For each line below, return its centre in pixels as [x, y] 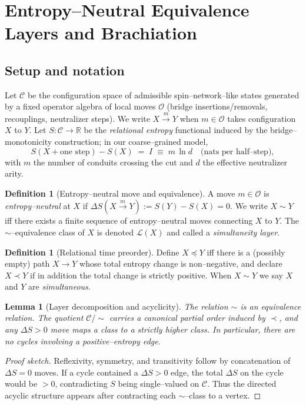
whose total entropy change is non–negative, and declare [181, 263]
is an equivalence [271, 306]
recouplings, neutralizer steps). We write [77, 118]
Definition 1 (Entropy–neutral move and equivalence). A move [120, 193]
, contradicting [81, 384]
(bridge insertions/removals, [217, 106]
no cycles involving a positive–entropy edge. [83, 341]
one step [75, 152]
